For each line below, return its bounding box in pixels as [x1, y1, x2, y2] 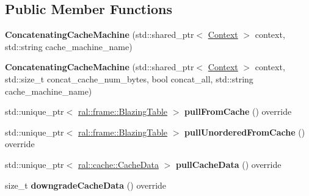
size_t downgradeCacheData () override [5, 178, 167, 191]
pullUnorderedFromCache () [184, 125, 305, 138]
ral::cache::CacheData [78, 158, 159, 170]
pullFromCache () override [184, 105, 292, 118]
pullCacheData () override [176, 158, 282, 170]
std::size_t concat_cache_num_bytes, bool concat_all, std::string [5, 72, 253, 85]
